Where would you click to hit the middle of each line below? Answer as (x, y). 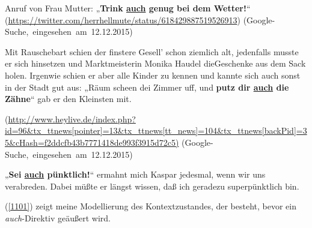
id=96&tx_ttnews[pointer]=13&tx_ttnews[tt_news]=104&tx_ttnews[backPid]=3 (156, 130)
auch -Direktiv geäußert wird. (58, 217)
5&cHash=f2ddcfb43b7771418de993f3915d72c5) (92, 142)
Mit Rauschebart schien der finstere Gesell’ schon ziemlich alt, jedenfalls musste (152, 51)
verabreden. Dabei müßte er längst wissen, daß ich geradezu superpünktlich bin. (152, 186)
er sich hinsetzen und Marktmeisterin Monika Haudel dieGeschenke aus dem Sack (155, 63)
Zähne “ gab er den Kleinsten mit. (68, 99)
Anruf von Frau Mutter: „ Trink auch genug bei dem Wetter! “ (128, 8)
